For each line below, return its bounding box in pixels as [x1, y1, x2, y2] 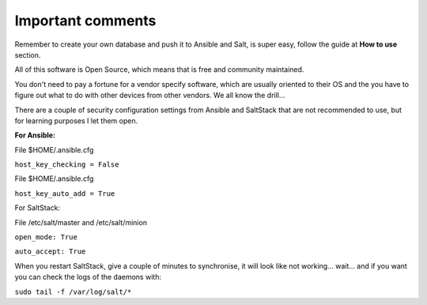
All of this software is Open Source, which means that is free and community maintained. [14, 65, 304, 74]
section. [14, 50, 41, 59]
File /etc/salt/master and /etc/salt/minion [14, 217, 148, 227]
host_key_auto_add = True [14, 189, 115, 198]
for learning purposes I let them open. [14, 115, 138, 126]
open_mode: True [14, 233, 78, 242]
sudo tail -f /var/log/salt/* [14, 287, 132, 296]
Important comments [14, 12, 157, 29]
